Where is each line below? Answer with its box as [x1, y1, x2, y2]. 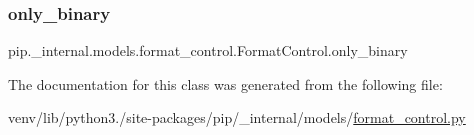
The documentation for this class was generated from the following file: [8, 73, 443, 94]
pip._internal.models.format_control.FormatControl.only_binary [8, 40, 408, 61]
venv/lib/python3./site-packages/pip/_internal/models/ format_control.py [8, 107, 466, 128]
